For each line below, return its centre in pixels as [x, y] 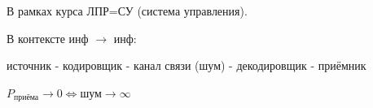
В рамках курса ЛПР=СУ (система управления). [127, 11]
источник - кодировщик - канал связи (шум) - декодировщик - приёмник [186, 65]
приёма [26, 98]
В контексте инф [48, 38]
